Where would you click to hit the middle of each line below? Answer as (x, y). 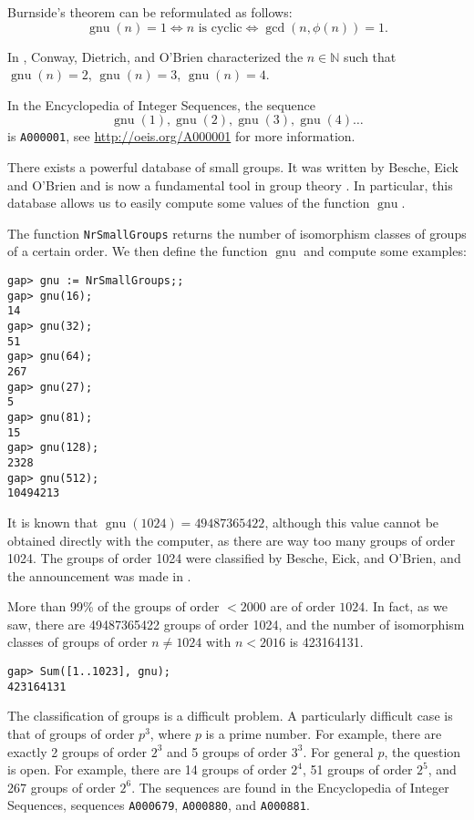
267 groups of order (62, 787)
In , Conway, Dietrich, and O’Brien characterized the (155, 56)
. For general (338, 751)
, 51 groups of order (358, 769)
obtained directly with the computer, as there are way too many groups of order (232, 540)
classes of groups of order (77, 642)
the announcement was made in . (99, 575)
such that (370, 56)
